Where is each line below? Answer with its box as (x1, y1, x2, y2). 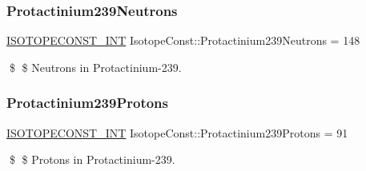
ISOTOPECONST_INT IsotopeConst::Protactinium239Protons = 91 (6, 124, 348, 141)
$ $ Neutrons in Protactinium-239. (9, 58, 182, 75)
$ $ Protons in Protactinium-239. (9, 151, 175, 168)
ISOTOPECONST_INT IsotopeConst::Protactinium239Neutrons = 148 (6, 32, 360, 49)
